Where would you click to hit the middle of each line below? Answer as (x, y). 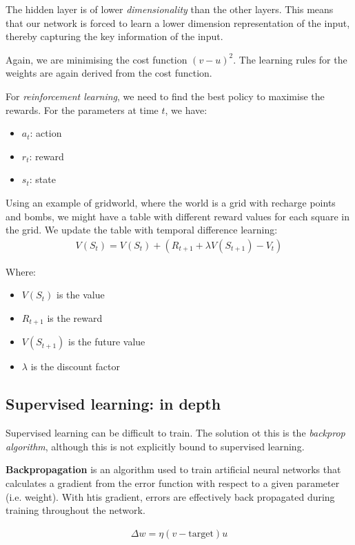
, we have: (186, 109)
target (201, 534)
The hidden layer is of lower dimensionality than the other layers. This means (170, 9)
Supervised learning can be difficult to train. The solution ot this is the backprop (175, 433)
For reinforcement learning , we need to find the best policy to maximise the (165, 96)
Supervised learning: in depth (113, 404)
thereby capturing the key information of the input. (114, 36)
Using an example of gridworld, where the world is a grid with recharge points (171, 202)
